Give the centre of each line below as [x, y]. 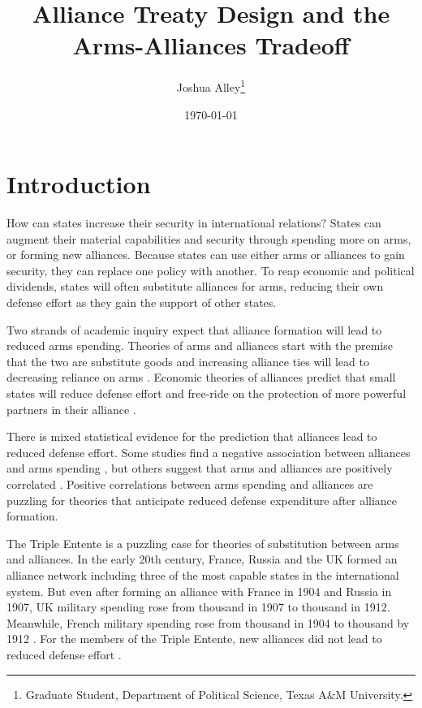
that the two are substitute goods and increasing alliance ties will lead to [188, 361]
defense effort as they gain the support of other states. [142, 302]
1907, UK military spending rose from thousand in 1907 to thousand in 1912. [198, 607]
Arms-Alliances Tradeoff [211, 45]
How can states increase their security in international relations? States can [194, 223]
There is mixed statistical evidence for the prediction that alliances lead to [192, 436]
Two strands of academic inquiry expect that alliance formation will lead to [194, 329]
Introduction [79, 184]
